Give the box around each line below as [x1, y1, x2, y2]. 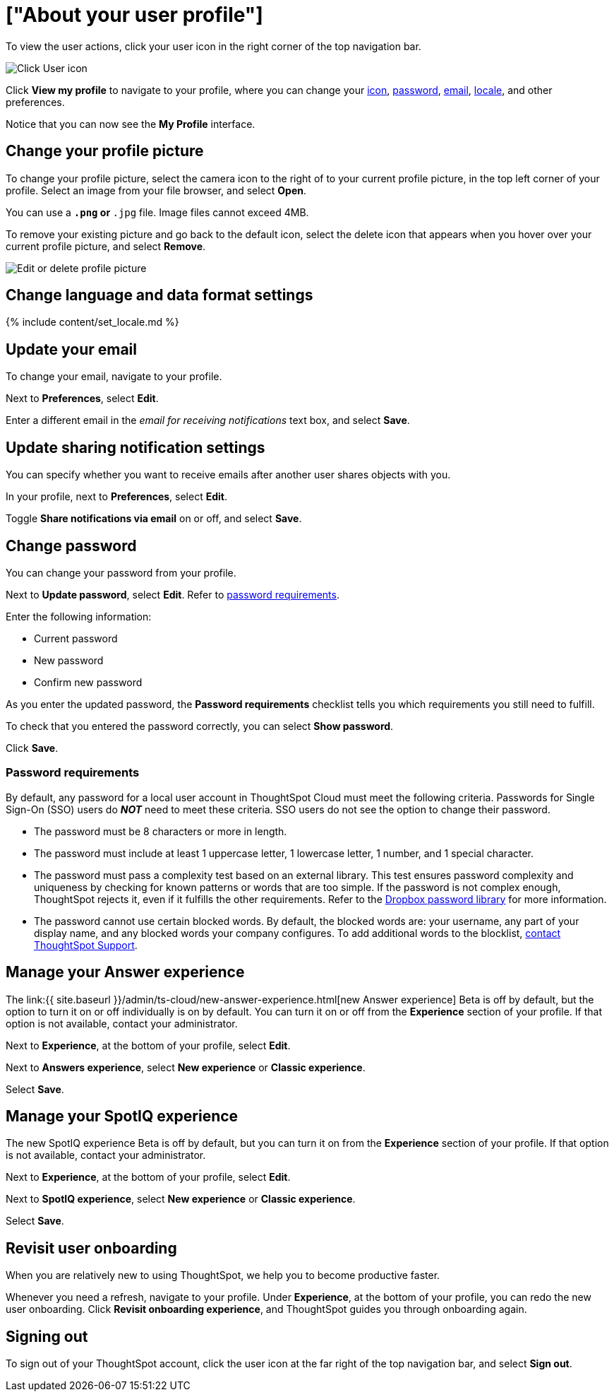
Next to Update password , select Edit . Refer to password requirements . [6, 588, 339, 601]
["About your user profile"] [6, 3, 263, 27]
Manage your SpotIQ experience [6, 1107, 239, 1125]
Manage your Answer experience [6, 963, 245, 982]
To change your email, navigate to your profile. [6, 370, 222, 383]
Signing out [6, 1327, 88, 1345]
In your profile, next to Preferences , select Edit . [6, 490, 227, 503]
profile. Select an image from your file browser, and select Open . [6, 184, 307, 196]
